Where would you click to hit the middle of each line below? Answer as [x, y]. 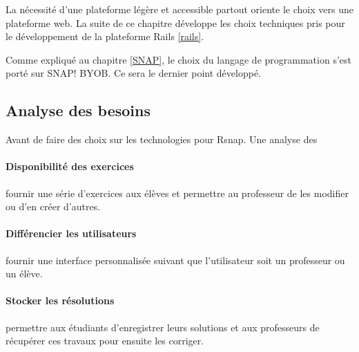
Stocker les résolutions [60, 300]
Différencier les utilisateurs [71, 233]
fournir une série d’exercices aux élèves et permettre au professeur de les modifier [177, 193]
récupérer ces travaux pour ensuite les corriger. [105, 341]
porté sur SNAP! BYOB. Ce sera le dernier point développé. [133, 73]
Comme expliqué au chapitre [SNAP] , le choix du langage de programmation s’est [178, 59]
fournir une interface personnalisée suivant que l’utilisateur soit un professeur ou [175, 260]
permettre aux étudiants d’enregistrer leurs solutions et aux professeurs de [163, 327]
